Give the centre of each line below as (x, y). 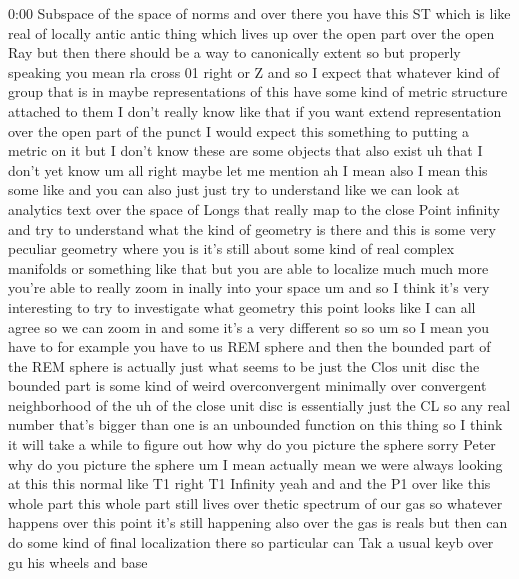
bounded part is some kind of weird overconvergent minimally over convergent (247, 385)
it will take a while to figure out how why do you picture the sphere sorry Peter (252, 444)
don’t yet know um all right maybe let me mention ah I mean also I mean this (248, 169)
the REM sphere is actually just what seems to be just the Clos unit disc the (244, 365)
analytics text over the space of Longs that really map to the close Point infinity (254, 208)
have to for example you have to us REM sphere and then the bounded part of (249, 346)
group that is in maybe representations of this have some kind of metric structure (258, 91)
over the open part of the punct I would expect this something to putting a (239, 130)
